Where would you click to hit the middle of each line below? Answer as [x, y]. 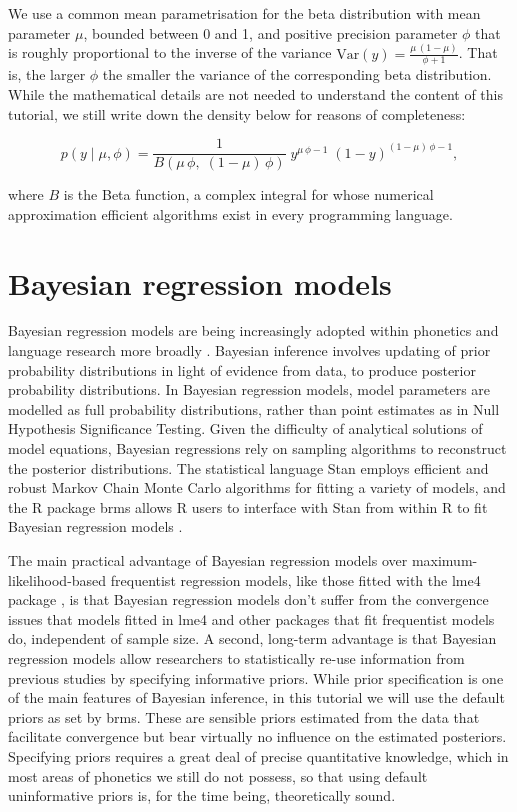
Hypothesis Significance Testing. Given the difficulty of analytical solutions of [245, 428]
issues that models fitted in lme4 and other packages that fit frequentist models [251, 618]
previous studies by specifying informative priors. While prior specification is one [256, 677]
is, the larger [47, 74]
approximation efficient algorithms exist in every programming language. [230, 213]
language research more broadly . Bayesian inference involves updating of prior [249, 350]
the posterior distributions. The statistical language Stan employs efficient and [248, 467]
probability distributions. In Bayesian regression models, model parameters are [249, 389]
